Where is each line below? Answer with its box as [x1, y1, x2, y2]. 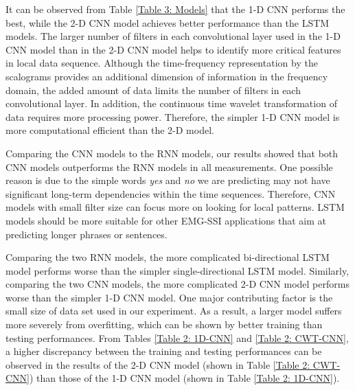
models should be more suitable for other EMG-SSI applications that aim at [5, 213, 327, 227]
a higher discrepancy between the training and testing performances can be [5, 344, 322, 358]
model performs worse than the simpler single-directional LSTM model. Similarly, [5, 263, 350, 277]
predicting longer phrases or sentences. [5, 227, 168, 241]
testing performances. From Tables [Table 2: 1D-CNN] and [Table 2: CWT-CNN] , [5, 330, 349, 345]
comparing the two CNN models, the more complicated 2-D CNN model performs [5, 277, 350, 291]
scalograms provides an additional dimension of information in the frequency [5, 69, 328, 83]
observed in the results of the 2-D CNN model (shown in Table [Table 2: [5, 357, 310, 371]
